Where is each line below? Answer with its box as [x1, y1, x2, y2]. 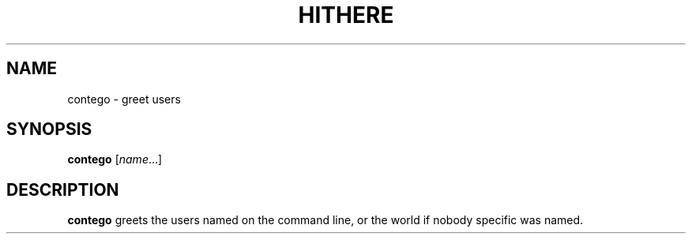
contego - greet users [67, 92, 181, 106]
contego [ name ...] [67, 152, 163, 167]
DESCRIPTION [6, 179, 119, 200]
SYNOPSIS [6, 119, 92, 140]
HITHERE [298, 2, 394, 28]
